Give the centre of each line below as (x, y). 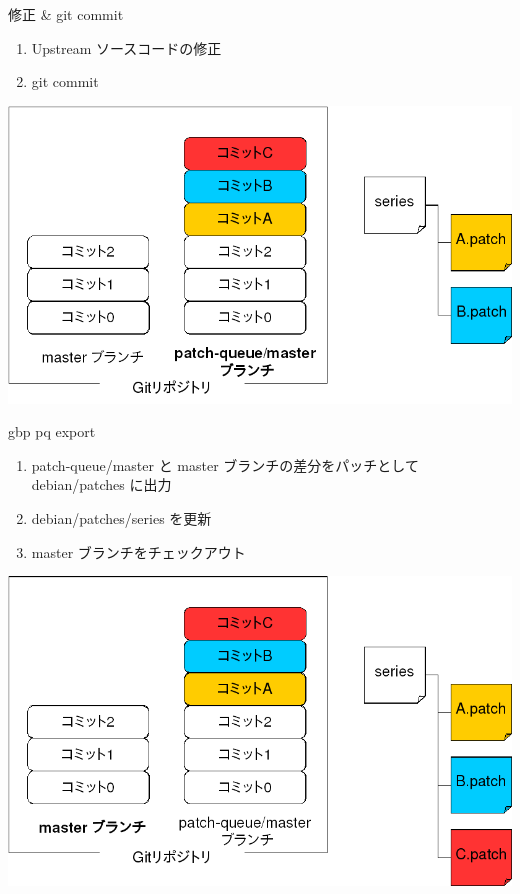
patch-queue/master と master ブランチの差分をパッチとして (225, 464)
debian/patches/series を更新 (121, 517)
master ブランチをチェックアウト (138, 551)
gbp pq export (52, 431)
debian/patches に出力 (101, 484)
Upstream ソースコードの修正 (126, 47)
